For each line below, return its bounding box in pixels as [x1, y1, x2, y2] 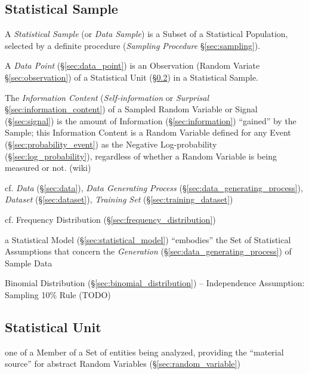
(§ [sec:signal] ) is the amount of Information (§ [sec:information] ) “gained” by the [5, 114, 296, 127]
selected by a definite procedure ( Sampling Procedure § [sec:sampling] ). [5, 39, 261, 51]
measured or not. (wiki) [5, 161, 91, 174]
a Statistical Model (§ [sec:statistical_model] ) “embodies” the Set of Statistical [5, 233, 291, 246]
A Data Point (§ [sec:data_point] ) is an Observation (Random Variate [5, 59, 260, 72]
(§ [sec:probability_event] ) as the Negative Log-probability [5, 137, 217, 150]
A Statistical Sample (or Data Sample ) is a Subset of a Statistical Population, [5, 27, 288, 40]
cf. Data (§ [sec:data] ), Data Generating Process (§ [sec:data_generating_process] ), [5, 181, 303, 194]
